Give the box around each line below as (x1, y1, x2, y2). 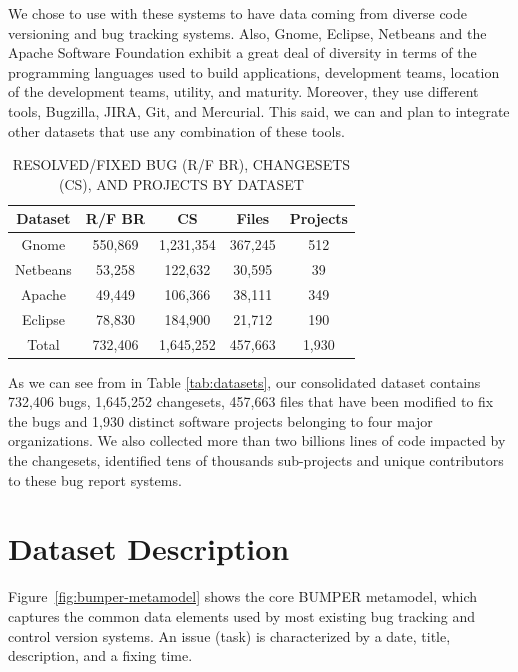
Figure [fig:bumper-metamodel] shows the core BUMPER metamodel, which (8, 586, 478, 607)
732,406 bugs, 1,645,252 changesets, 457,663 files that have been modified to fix (8, 391, 494, 412)
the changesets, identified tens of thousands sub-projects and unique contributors (8, 450, 504, 471)
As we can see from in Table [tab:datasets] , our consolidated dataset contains (8, 371, 481, 392)
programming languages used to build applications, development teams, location (8, 61, 500, 82)
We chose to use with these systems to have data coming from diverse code (8, 3, 468, 23)
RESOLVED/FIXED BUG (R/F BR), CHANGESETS (12, 154, 351, 175)
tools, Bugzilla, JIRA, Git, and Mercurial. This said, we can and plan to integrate (8, 100, 510, 121)
